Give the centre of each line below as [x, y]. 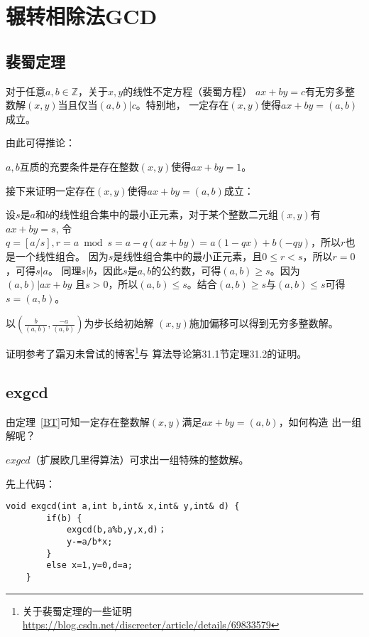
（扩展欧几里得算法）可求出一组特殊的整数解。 [139, 459]
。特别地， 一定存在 [182, 105]
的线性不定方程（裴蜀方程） [188, 91]
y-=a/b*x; [89, 542]
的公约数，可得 [186, 270]
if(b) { [64, 518]
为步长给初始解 [119, 323]
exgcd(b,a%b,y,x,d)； [116, 530]
